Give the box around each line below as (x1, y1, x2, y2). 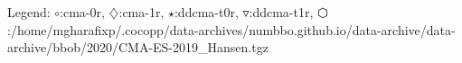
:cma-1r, (118, 3, 165, 21)
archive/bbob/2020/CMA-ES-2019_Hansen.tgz (7, 38, 269, 57)
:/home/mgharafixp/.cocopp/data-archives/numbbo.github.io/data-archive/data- (7, 20, 456, 39)
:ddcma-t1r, (249, 3, 314, 21)
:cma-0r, (60, 3, 105, 21)
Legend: (7, 3, 51, 21)
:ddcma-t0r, (174, 3, 239, 21)
